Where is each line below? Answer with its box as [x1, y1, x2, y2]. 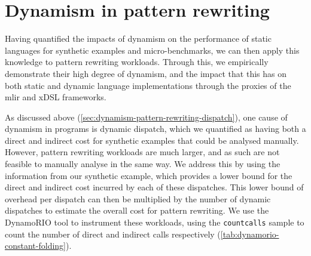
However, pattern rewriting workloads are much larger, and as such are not [5, 146, 280, 158]
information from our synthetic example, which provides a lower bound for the [5, 169, 292, 181]
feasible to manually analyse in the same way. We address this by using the [5, 158, 280, 170]
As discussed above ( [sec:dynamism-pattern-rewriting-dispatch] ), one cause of [5, 110, 288, 123]
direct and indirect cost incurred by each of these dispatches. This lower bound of [5, 181, 304, 193]
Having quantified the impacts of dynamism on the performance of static [5, 32, 272, 45]
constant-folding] [5, 239, 66, 252]
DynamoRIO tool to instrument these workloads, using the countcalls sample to [5, 216, 304, 229]
